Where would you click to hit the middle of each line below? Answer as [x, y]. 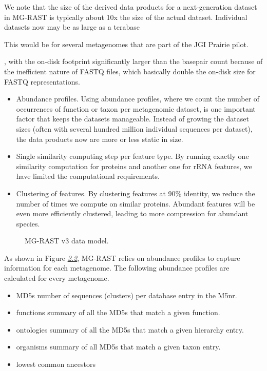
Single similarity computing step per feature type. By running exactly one [132, 156]
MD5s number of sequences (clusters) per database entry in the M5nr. [127, 295]
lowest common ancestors [56, 364]
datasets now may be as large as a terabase [72, 27]
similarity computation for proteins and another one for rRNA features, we [134, 166]
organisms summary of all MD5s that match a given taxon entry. [118, 347]
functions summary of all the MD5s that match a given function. [118, 312]
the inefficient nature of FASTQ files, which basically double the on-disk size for [130, 71]
